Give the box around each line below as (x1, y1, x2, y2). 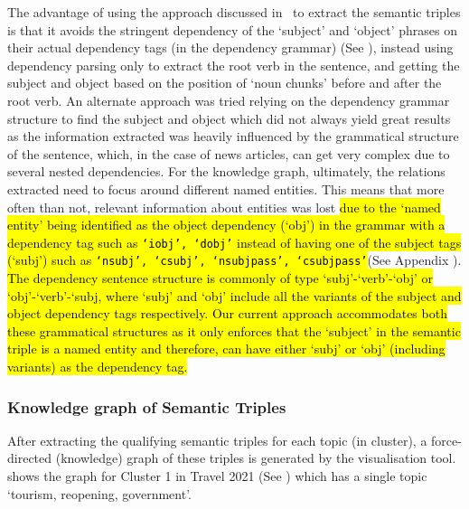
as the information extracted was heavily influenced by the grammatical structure (7, 127, 459, 146)
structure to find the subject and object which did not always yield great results (7, 108, 451, 127)
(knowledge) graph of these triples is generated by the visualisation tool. (55, 448, 456, 467)
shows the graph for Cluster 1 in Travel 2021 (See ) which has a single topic (7, 467, 427, 485)
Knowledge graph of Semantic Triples (7, 395, 286, 418)
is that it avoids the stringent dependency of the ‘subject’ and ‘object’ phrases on (7, 20, 457, 39)
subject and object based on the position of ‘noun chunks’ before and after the (7, 73, 442, 92)
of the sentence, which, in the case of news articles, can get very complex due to (7, 144, 450, 163)
